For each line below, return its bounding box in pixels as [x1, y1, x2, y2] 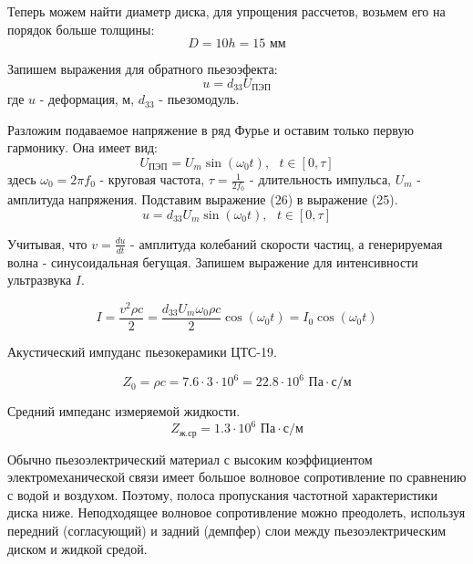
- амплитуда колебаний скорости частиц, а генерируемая [130, 234, 443, 253]
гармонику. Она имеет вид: [7, 138, 158, 157]
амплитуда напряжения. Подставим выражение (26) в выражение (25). [7, 190, 398, 209]
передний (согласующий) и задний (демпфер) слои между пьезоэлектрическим [7, 521, 447, 540]
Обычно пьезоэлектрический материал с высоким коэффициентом [7, 449, 373, 468]
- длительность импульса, [250, 170, 392, 189]
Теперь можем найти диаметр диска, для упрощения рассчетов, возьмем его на [7, 2, 446, 20]
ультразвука [7, 270, 72, 289]
